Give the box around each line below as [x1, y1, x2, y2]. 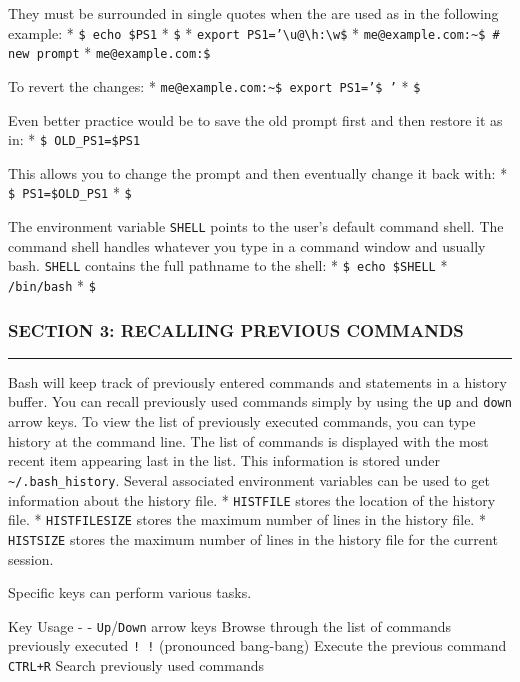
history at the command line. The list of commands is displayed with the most [8, 430, 489, 451]
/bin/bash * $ [8, 274, 96, 295]
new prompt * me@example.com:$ [8, 42, 211, 63]
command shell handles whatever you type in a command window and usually [8, 235, 486, 256]
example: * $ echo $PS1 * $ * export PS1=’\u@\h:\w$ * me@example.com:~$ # [8, 22, 500, 43]
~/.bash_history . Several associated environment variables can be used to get [8, 469, 490, 490]
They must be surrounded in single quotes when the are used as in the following [8, 3, 499, 23]
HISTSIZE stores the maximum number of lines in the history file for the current [8, 528, 498, 549]
